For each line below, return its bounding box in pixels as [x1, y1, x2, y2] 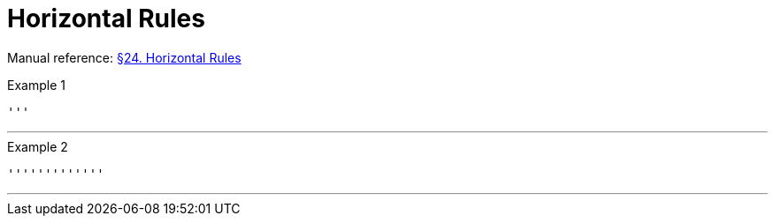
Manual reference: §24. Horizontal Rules [7, 49, 242, 65]
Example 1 [7, 77, 65, 93]
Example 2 [7, 138, 68, 154]
